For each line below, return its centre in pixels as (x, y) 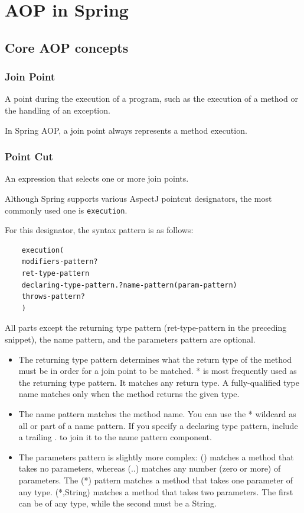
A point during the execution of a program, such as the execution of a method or (151, 99)
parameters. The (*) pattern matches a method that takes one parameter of (156, 480)
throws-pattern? (53, 297)
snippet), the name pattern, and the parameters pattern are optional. (130, 339)
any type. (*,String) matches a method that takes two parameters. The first (156, 491)
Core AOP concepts (67, 47)
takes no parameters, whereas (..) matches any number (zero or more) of (150, 468)
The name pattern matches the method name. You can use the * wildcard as (157, 413)
